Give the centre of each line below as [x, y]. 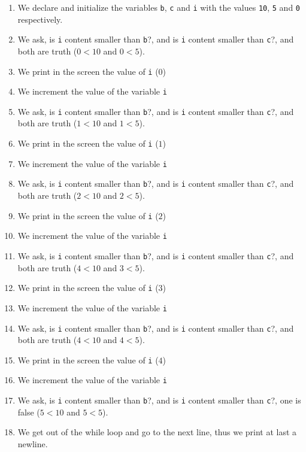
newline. [33, 443]
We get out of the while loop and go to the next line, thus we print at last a [157, 432]
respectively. [40, 19]
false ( [29, 412]
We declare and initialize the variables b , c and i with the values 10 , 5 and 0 [159, 7]
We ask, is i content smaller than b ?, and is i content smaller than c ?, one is [159, 400]
